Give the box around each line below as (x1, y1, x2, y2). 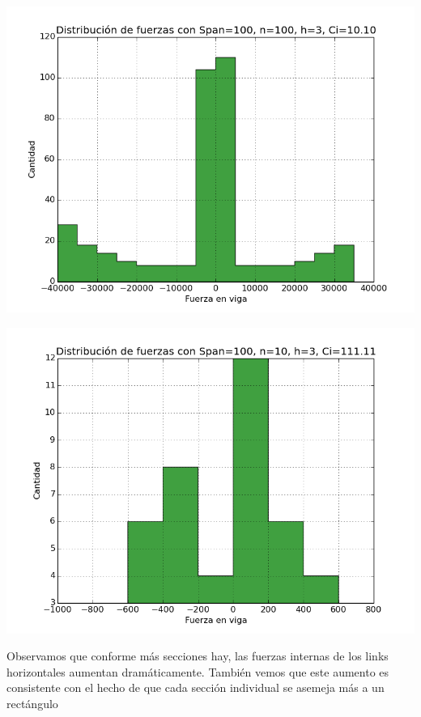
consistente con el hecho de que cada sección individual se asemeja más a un (6, 679, 385, 696)
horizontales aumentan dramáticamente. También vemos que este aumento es (6, 663, 389, 680)
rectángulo (6, 694, 58, 711)
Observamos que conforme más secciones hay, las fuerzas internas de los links (6, 647, 389, 664)
